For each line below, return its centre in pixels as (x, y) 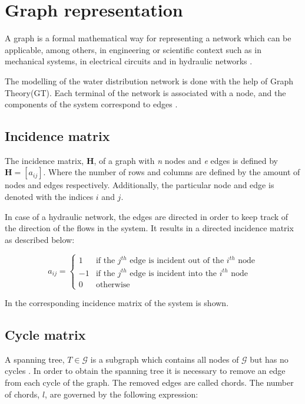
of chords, (22, 394)
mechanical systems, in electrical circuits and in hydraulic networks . (129, 61)
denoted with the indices (49, 197)
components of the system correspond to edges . (91, 104)
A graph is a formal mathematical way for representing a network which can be (148, 38)
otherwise (113, 285)
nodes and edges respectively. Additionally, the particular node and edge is (140, 185)
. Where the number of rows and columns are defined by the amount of (172, 172)
